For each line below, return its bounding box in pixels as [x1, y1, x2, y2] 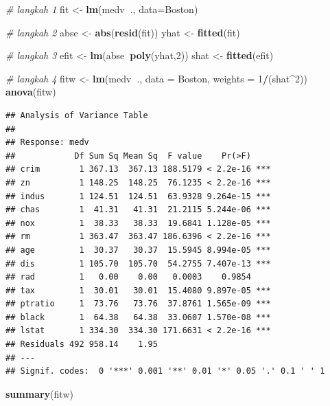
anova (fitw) [5, 84, 56, 99]
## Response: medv [5, 137, 89, 148]
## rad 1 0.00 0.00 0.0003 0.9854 [5, 272, 251, 282]
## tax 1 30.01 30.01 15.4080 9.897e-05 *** [5, 285, 271, 295]
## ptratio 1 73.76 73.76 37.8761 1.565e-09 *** [5, 299, 271, 309]
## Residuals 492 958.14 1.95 [5, 339, 158, 350]
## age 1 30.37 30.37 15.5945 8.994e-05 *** [5, 245, 271, 255]
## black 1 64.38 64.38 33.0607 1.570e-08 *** [5, 312, 271, 322]
